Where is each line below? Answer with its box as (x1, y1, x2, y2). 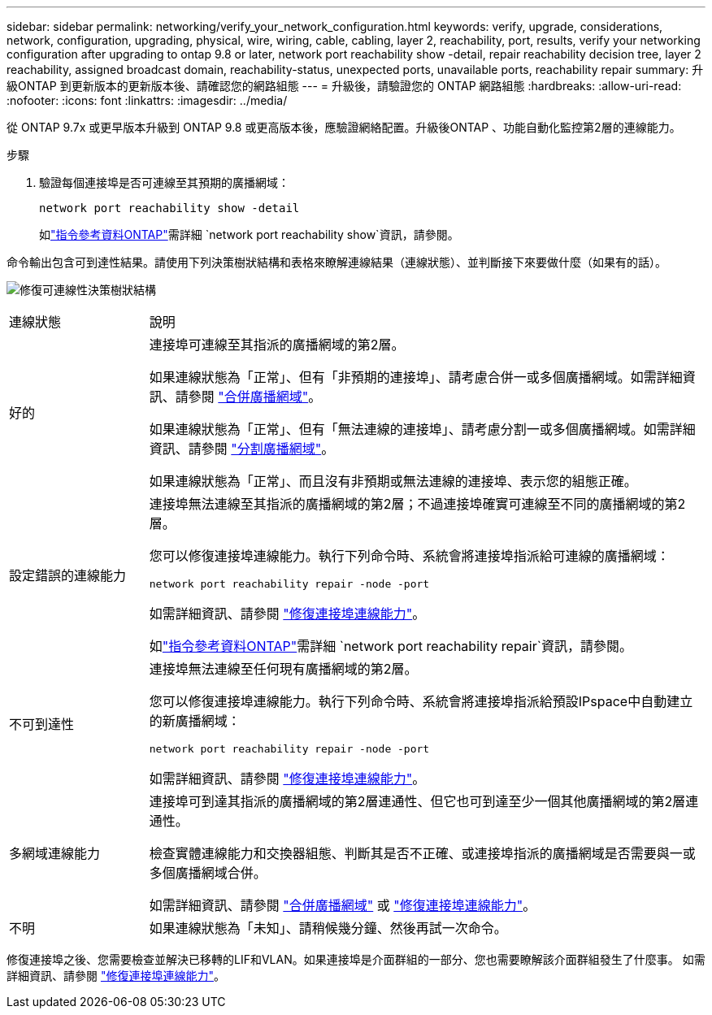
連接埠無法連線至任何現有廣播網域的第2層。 (149, 661, 418, 677)
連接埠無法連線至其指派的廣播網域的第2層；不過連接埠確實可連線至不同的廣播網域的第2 (149, 496, 686, 512)
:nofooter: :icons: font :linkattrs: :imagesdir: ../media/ (7, 93, 288, 107)
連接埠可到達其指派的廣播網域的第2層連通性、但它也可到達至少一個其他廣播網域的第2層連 (149, 793, 699, 809)
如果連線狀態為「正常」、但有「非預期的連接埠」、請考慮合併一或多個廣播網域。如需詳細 (149, 369, 683, 385)
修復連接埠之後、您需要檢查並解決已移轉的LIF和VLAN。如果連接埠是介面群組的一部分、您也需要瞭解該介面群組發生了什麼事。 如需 (7, 952, 705, 966)
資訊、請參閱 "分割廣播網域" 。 (149, 440, 335, 457)
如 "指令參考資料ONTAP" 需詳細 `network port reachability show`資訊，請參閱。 (39, 228, 459, 241)
